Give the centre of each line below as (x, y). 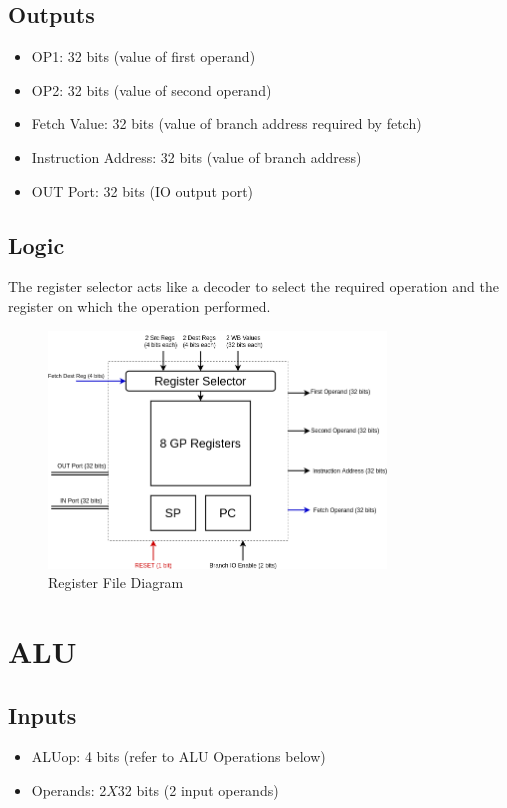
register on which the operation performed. (139, 305)
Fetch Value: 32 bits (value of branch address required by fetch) (226, 123)
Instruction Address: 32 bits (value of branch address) (196, 156)
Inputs (42, 714)
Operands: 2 (69, 790)
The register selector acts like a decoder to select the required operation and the (253, 286)
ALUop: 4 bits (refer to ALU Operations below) (178, 756)
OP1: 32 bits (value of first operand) (143, 56)
